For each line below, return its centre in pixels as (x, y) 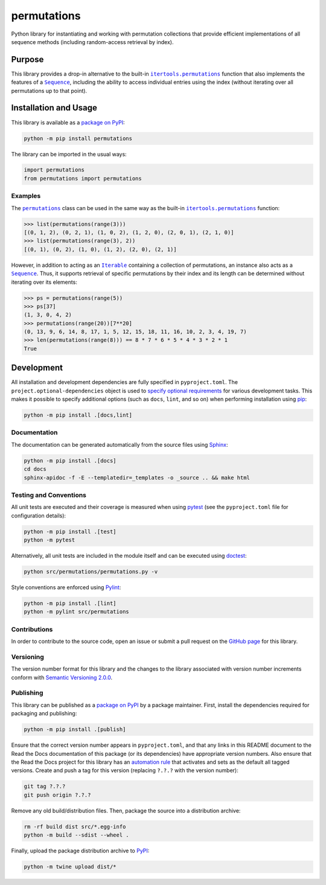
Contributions (32, 629)
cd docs (35, 469)
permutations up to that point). (49, 91)
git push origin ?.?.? (57, 795)
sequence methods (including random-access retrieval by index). (92, 42)
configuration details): (39, 516)
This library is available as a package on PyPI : (68, 122)
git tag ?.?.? (45, 787)
